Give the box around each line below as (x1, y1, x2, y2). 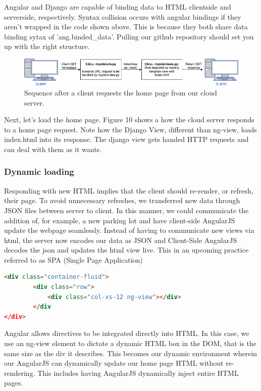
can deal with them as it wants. (4, 143, 102, 154)
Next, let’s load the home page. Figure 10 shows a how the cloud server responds (4, 114, 254, 125)
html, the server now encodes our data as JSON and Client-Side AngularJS (4, 234, 237, 245)
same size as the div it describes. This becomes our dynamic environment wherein (4, 348, 257, 358)
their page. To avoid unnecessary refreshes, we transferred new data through (4, 195, 240, 206)
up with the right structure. (4, 41, 90, 52)
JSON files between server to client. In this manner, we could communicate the (4, 205, 249, 215)
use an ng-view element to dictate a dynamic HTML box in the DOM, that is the (4, 338, 256, 349)
